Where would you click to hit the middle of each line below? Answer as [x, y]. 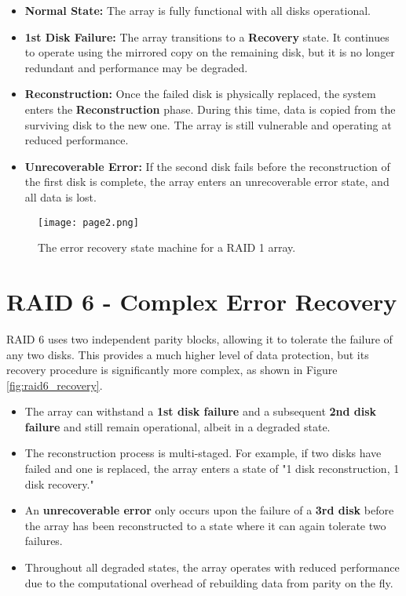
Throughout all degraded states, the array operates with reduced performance [212, 567]
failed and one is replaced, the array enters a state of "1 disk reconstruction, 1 [212, 469]
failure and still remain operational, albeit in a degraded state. [177, 426]
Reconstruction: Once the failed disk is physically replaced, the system [200, 94]
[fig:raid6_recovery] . [55, 385]
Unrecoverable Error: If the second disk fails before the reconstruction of [207, 166]
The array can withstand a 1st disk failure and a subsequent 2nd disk [201, 411]
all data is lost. [60, 196]
